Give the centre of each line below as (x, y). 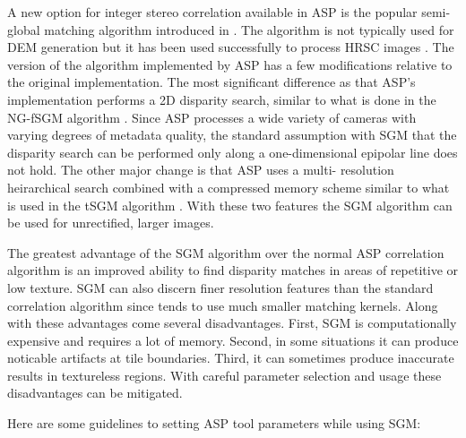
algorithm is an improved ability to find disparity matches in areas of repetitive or (233, 270)
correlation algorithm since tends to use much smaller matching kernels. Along (223, 305)
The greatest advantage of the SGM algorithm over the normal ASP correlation (226, 252)
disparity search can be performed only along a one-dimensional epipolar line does (233, 152)
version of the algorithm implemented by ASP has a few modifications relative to (230, 64)
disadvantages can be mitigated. (95, 393)
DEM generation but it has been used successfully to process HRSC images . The (231, 47)
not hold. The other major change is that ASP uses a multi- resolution (201, 170)
